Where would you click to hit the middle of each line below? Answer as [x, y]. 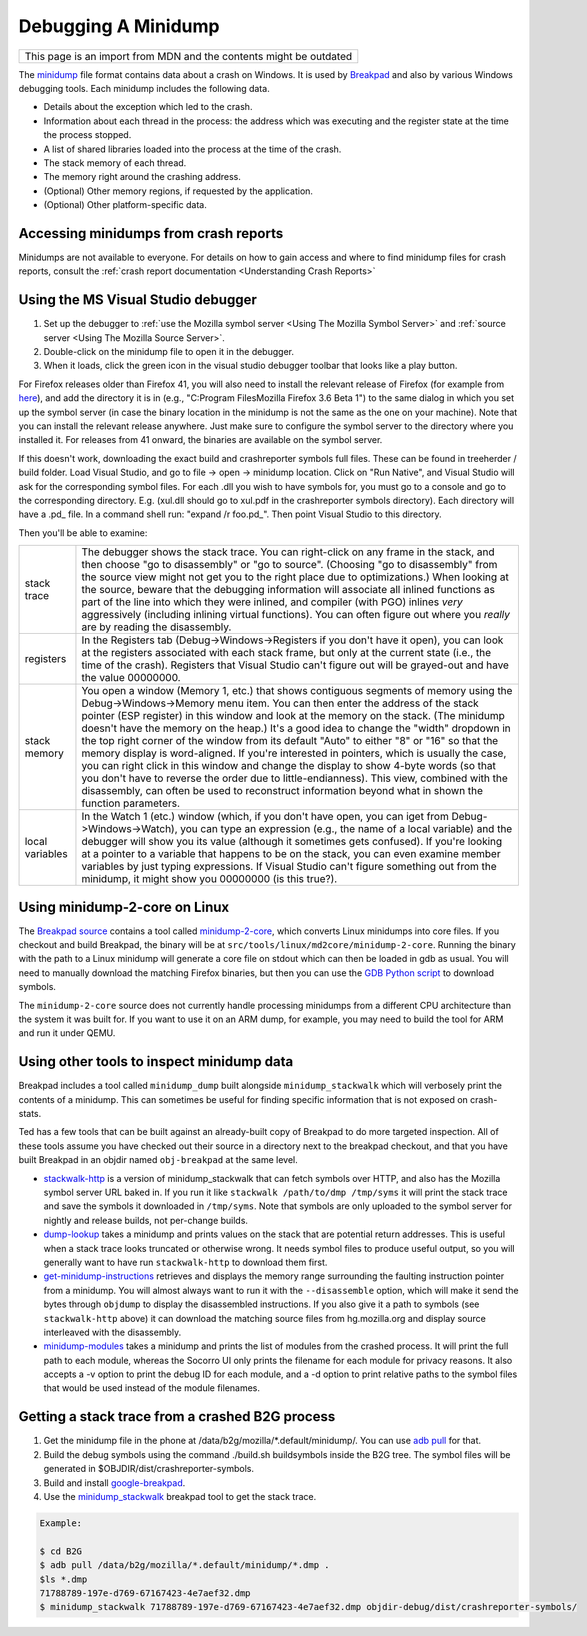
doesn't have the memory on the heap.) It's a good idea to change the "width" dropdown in [296, 728]
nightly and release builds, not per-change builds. [146, 1220]
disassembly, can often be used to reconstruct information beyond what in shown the [282, 791]
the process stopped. [87, 135]
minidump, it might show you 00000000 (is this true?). [209, 879]
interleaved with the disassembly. [112, 1332]
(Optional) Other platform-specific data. [125, 205]
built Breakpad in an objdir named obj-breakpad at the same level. [158, 1160]
